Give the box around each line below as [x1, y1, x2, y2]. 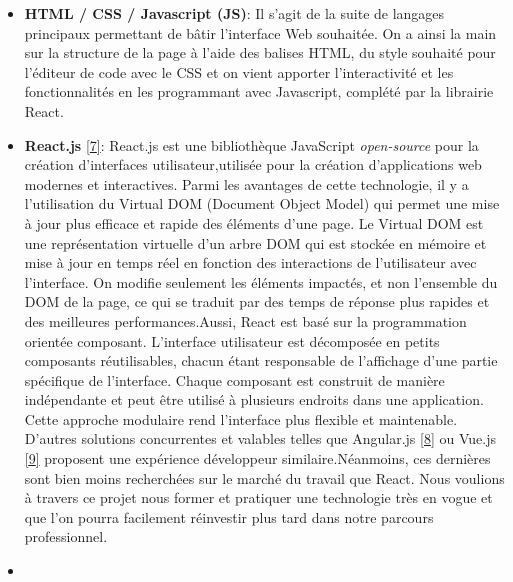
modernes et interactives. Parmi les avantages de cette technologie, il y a [24, 173, 469, 194]
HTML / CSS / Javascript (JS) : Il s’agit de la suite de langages [24, 3, 445, 23]
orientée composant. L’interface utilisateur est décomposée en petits [24, 330, 440, 351]
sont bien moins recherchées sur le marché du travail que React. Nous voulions [24, 467, 505, 488]
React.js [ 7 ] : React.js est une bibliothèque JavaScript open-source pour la [24, 134, 479, 155]
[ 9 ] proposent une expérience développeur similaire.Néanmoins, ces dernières [24, 448, 491, 469]
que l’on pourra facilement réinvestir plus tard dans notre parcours [24, 506, 434, 527]
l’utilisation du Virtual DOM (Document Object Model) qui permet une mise [24, 193, 500, 214]
